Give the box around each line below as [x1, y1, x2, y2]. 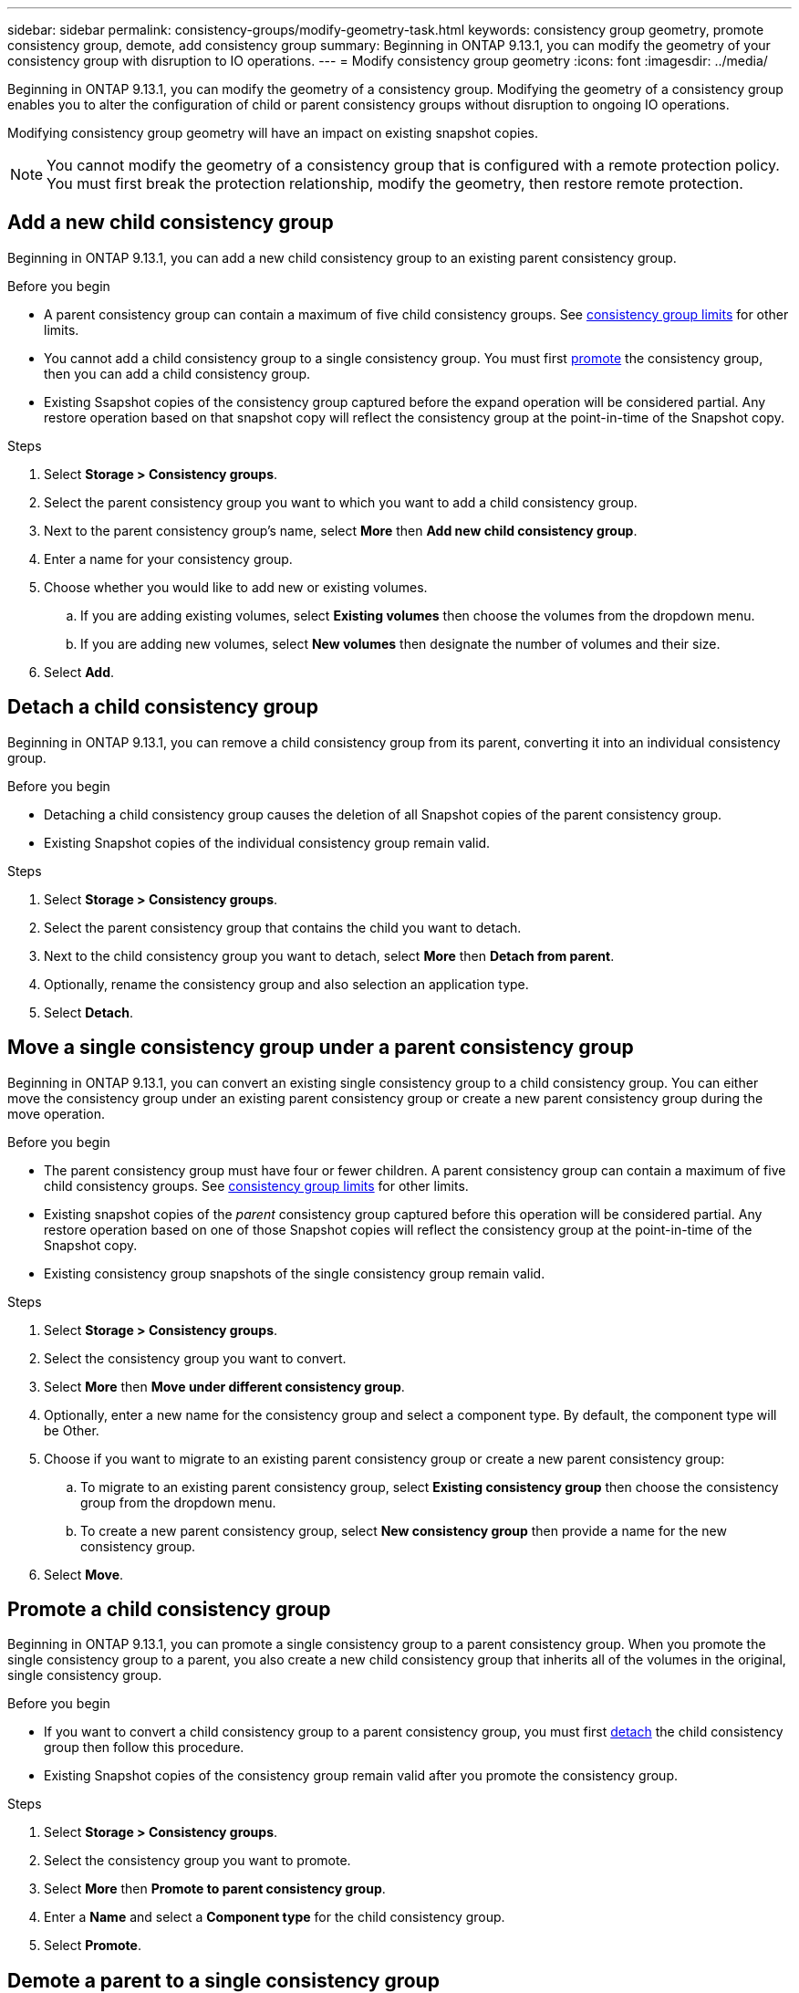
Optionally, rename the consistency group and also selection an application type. [44, 976, 529, 992]
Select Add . [44, 663, 115, 680]
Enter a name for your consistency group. [44, 550, 293, 567]
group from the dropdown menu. [80, 1494, 276, 1510]
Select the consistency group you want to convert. [44, 1350, 347, 1366]
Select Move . [44, 1566, 124, 1582]
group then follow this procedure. [44, 1739, 244, 1756]
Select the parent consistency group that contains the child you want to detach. [44, 919, 522, 935]
